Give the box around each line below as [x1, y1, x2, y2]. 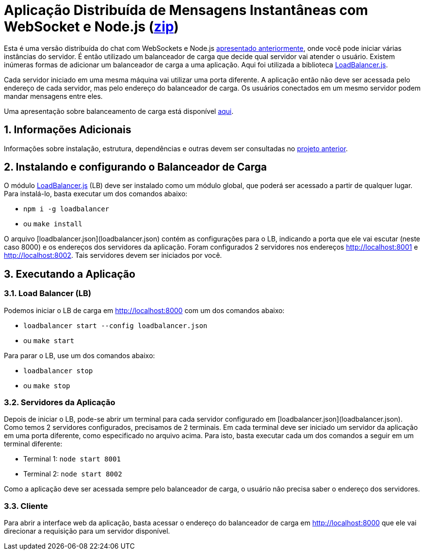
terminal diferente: [4, 440, 63, 448]
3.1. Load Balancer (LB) [4, 288, 91, 299]
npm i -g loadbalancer [23, 205, 110, 213]
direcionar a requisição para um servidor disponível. [4, 527, 170, 536]
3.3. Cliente [4, 501, 48, 511]
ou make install [23, 220, 82, 228]
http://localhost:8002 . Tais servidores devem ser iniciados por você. [4, 251, 222, 260]
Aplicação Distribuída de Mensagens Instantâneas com [4, 2, 368, 18]
